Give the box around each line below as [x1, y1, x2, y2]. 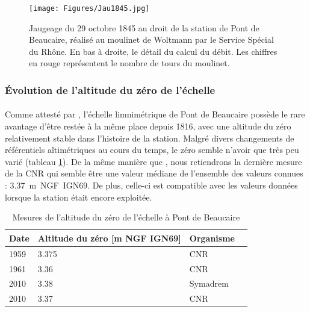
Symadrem [189, 277, 229, 290]
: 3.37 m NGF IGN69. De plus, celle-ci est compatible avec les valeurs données [5, 179, 298, 192]
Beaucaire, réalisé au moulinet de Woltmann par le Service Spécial [29, 33, 274, 46]
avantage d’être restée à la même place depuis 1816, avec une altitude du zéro [5, 120, 291, 133]
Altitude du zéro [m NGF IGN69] [37, 231, 181, 244]
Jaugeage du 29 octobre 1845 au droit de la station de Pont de [29, 21, 259, 34]
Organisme [189, 231, 235, 244]
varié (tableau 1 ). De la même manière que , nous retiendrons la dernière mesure [5, 155, 302, 167]
